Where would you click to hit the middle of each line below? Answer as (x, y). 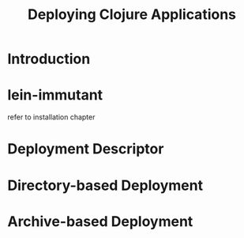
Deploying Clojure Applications (132, 15)
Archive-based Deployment (100, 221)
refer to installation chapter (51, 117)
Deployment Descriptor (86, 149)
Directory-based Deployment (105, 185)
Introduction (49, 59)
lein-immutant (55, 95)
